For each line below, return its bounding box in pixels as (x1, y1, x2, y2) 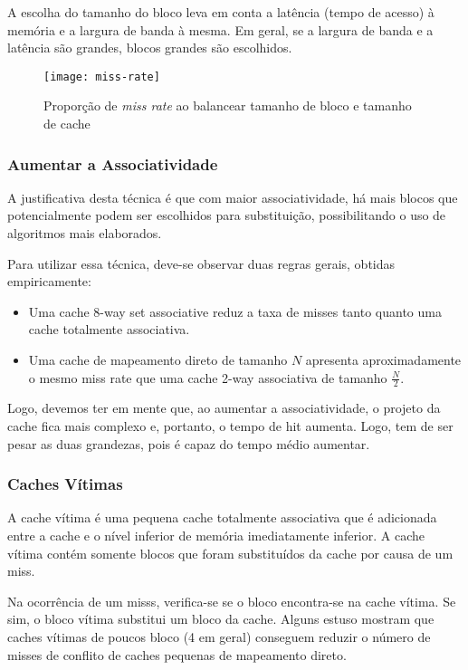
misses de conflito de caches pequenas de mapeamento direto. (7, 645, 347, 664)
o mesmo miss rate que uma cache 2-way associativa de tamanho (28, 368, 387, 387)
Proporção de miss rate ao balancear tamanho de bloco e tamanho (43, 96, 412, 115)
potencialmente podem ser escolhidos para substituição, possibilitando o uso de (7, 206, 446, 225)
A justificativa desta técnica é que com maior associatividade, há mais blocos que (7, 187, 458, 206)
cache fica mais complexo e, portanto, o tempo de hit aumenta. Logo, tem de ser (7, 416, 454, 435)
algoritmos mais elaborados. (7, 224, 162, 243)
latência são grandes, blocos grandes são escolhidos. (7, 38, 292, 57)
